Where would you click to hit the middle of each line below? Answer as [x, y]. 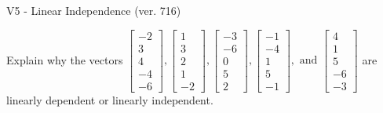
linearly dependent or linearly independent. [110, 99]
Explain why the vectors [65, 59]
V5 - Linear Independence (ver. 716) [94, 10]
